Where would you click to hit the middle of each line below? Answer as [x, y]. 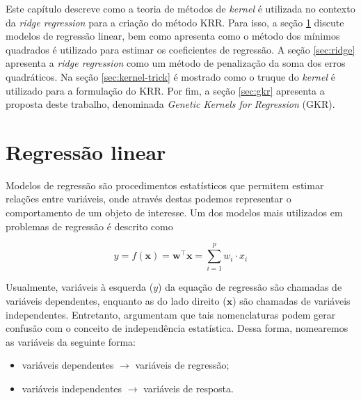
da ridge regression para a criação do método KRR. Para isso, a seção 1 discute [175, 22]
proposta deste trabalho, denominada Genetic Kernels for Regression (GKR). [170, 104]
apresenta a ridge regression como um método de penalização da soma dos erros [176, 63]
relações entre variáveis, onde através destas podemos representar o [149, 199]
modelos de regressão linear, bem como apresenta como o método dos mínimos [173, 36]
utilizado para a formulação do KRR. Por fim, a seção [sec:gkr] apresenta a [165, 90]
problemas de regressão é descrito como [89, 226]
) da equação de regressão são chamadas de [250, 287]
